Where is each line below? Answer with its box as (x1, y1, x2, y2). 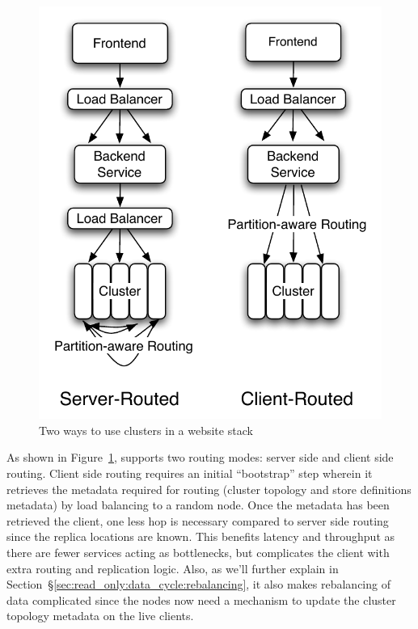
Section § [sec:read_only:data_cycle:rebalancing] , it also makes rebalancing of (6, 576, 391, 593)
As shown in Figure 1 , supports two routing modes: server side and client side (6, 449, 394, 466)
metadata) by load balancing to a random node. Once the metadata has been (6, 496, 390, 513)
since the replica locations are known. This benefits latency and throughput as (6, 528, 395, 545)
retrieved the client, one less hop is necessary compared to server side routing (6, 512, 389, 529)
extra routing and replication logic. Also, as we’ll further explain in (6, 559, 339, 576)
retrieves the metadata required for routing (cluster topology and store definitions (6, 480, 412, 497)
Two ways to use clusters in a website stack (39, 421, 253, 438)
